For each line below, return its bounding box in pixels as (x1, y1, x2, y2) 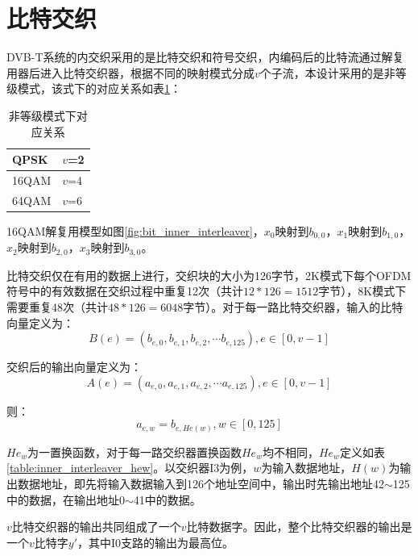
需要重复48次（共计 (6, 298, 108, 315)
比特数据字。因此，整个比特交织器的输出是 (186, 518, 412, 535)
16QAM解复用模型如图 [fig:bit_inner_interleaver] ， (6, 222, 264, 239)
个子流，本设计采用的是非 (259, 64, 395, 81)
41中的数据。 (133, 491, 201, 508)
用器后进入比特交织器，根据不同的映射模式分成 (6, 64, 255, 81)
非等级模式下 (8, 107, 77, 123)
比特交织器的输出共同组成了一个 (11, 518, 181, 535)
